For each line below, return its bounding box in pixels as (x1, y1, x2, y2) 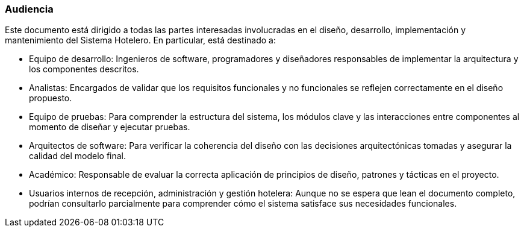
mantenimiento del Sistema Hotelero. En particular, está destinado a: (5, 35, 276, 46)
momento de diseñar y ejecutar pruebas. (29, 122, 190, 133)
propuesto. (29, 93, 72, 104)
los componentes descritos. (29, 64, 139, 75)
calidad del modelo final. (29, 151, 126, 161)
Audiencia (5, 3, 54, 15)
